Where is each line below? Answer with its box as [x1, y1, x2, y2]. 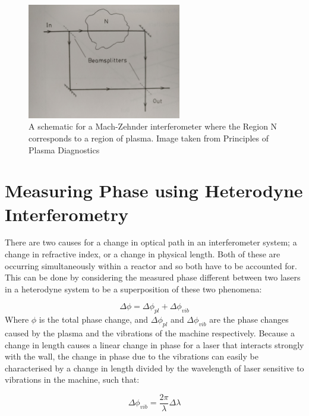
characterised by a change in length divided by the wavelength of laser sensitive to [5, 361, 304, 374]
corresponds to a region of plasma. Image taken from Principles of [29, 131, 269, 144]
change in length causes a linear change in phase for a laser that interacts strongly [5, 338, 304, 351]
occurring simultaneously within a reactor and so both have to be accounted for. [5, 259, 297, 272]
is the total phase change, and [39, 313, 149, 326]
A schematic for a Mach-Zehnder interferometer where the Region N [29, 120, 278, 133]
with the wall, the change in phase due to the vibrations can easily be [5, 350, 258, 363]
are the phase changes [209, 313, 289, 326]
